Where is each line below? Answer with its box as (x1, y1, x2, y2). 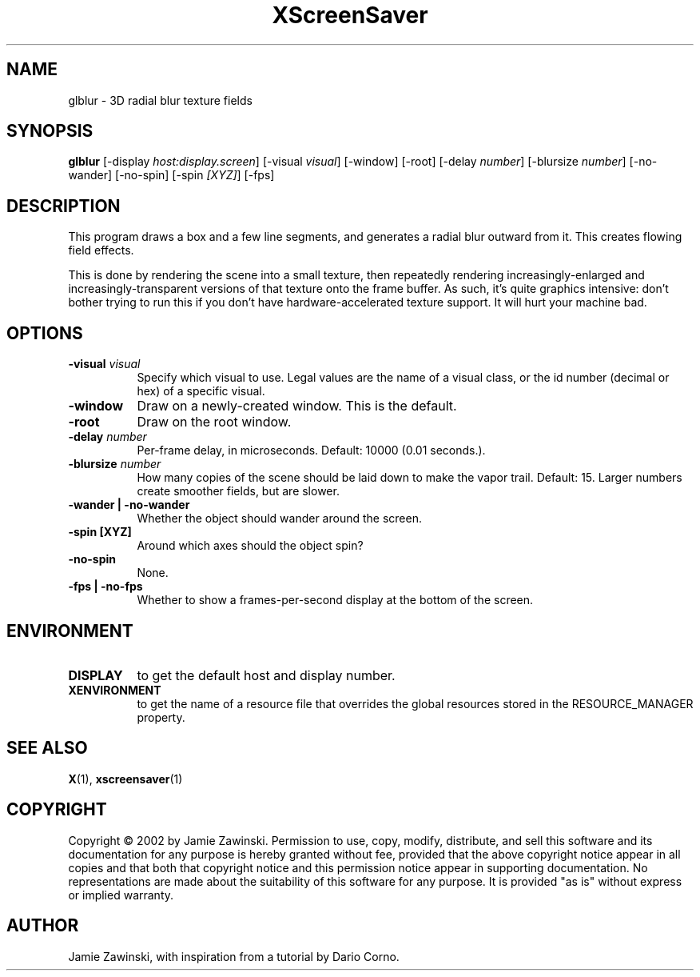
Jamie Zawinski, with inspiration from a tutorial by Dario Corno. (68, 949, 400, 963)
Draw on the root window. (137, 414, 292, 430)
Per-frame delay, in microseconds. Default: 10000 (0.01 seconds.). (137, 443, 486, 458)
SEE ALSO (6, 738, 88, 759)
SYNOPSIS (6, 121, 93, 142)
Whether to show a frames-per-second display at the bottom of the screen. (137, 593, 534, 607)
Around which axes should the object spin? (137, 539, 364, 553)
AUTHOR (6, 915, 79, 936)
